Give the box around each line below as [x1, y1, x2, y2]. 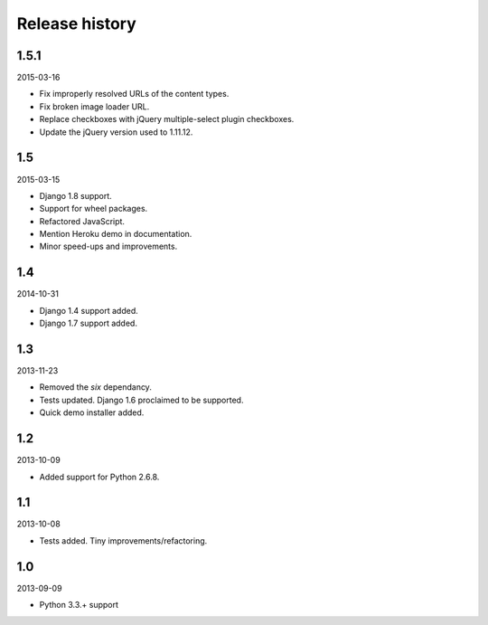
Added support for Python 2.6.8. [39, 471, 160, 482]
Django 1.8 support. [39, 190, 112, 201]
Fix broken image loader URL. [39, 100, 150, 112]
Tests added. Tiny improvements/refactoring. [39, 535, 208, 546]
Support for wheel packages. [39, 204, 148, 214]
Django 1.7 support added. [39, 317, 137, 329]
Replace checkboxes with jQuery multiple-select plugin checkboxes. [39, 114, 295, 125]
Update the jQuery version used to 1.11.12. [39, 127, 193, 137]
